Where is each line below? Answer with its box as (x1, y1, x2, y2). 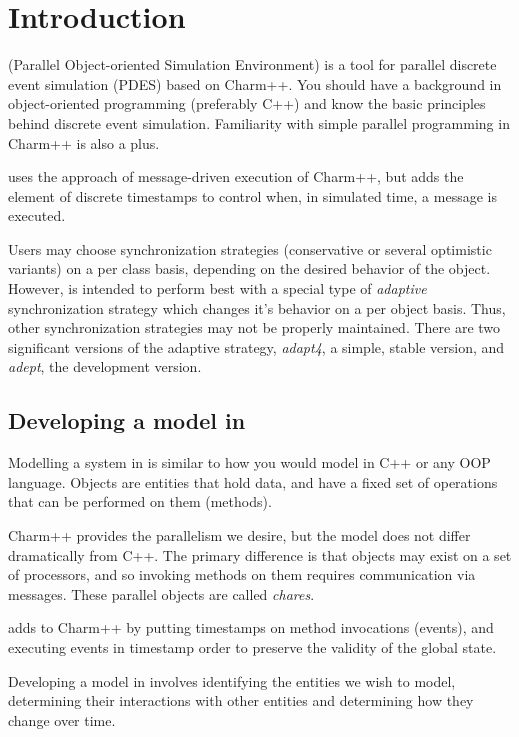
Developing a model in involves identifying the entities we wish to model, (8, 670, 456, 691)
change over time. (8, 709, 116, 730)
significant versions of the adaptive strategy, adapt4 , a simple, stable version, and (8, 336, 505, 357)
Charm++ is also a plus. (8, 132, 160, 153)
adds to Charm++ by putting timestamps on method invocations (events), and (8, 617, 494, 638)
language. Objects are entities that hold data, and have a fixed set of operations (8, 471, 498, 492)
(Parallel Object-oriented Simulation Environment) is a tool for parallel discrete (8, 54, 497, 75)
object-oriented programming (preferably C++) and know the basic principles (8, 93, 486, 114)
